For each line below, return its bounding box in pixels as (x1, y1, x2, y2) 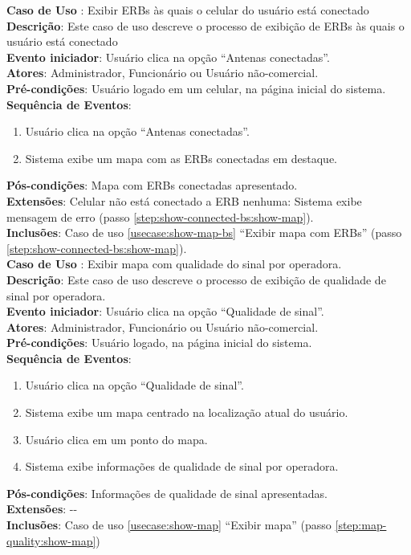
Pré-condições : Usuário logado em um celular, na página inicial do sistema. (6, 80, 386, 96)
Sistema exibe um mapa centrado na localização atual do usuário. (25, 404, 348, 421)
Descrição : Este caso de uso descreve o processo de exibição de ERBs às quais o (6, 17, 405, 34)
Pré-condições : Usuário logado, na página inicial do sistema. (6, 334, 312, 351)
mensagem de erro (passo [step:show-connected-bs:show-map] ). (6, 208, 314, 225)
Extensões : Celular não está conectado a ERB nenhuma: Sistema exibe (6, 192, 362, 209)
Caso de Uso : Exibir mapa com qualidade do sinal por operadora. (6, 255, 342, 272)
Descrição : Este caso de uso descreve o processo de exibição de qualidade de (6, 271, 386, 288)
